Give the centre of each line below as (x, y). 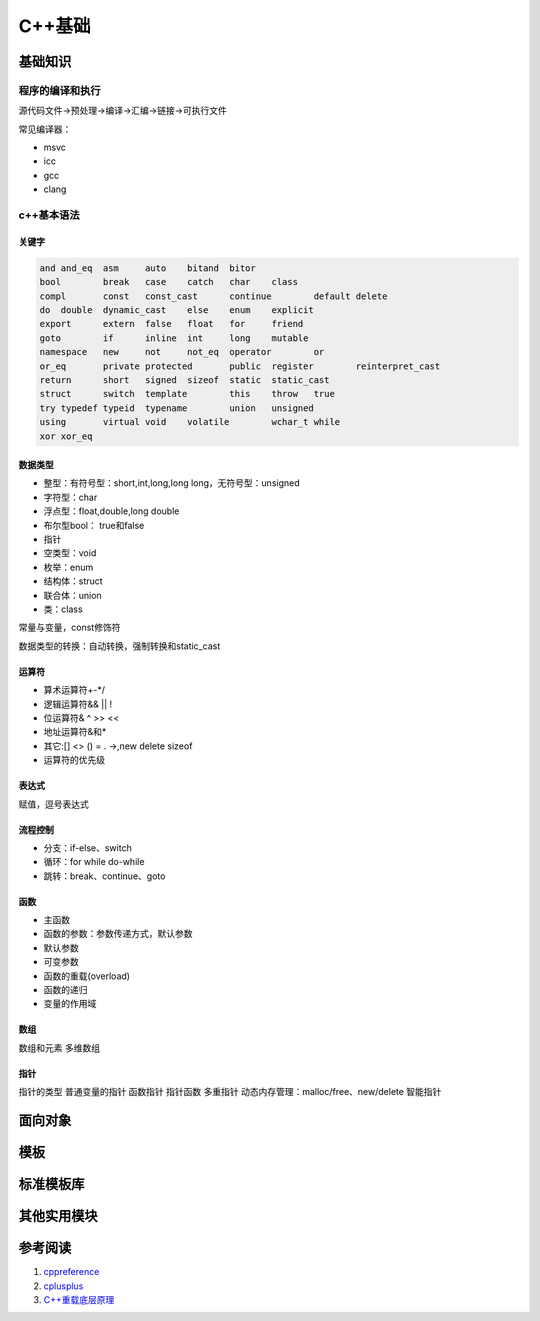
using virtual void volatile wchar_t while (190, 422)
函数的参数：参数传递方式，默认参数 (118, 934)
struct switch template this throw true (187, 394)
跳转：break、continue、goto (104, 876)
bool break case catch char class (169, 282)
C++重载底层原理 (79, 1299)
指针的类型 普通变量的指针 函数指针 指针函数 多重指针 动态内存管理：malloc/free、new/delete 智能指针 (230, 1092)
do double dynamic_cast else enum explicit (176, 309)
